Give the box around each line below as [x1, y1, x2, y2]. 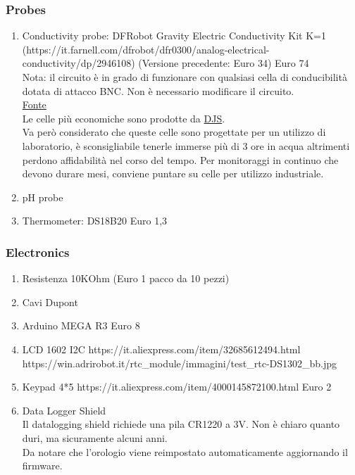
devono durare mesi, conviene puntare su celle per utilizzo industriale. [22, 166, 324, 181]
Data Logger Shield [22, 403, 106, 417]
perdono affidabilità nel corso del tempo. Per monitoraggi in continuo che [22, 152, 339, 167]
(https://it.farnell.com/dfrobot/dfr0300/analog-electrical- [22, 42, 270, 56]
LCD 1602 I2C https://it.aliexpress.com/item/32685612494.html [22, 341, 301, 356]
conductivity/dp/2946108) [22, 56, 135, 70]
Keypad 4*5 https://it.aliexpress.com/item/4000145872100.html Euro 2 [22, 379, 332, 394]
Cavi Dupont [22, 294, 78, 309]
